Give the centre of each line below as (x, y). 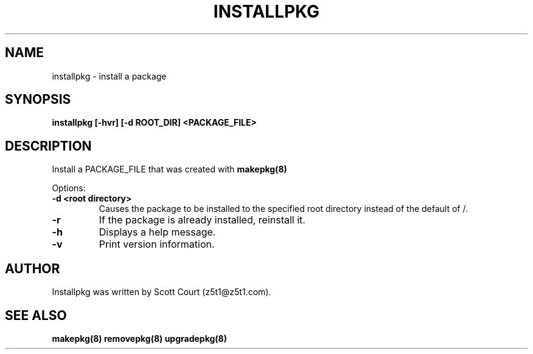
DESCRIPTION (48, 146)
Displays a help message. (157, 232)
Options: (69, 188)
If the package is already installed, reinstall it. (202, 220)
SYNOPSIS (38, 100)
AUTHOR (33, 268)
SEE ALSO (36, 315)
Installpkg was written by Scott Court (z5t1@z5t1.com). (162, 292)
